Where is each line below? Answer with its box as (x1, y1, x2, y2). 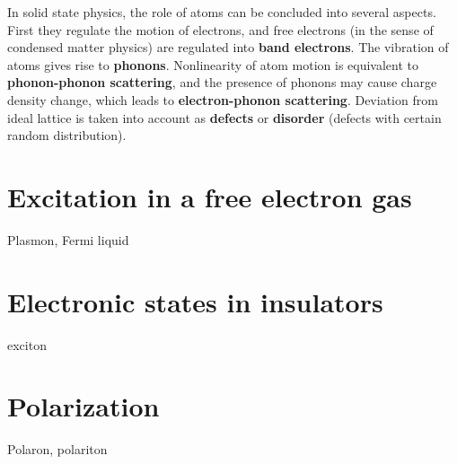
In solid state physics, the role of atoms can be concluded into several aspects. (7, 3, 436, 21)
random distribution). (7, 126, 127, 144)
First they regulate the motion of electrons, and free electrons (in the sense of (7, 20, 434, 39)
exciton (7, 335, 47, 354)
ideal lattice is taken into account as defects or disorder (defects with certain (7, 108, 442, 127)
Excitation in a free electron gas (7, 178, 412, 214)
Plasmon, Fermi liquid (7, 230, 129, 249)
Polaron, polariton (7, 440, 108, 459)
